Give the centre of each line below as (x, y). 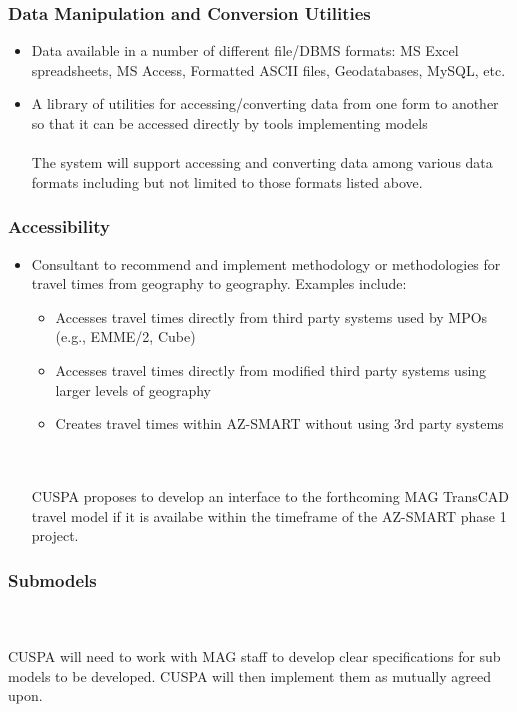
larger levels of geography (133, 389)
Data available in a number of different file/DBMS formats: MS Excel (245, 50)
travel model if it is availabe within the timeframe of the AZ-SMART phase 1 (269, 515)
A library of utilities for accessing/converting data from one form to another (265, 103)
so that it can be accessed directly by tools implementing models (229, 123)
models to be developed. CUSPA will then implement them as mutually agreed (249, 675)
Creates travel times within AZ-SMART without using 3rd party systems (279, 423)
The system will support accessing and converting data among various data (262, 162)
